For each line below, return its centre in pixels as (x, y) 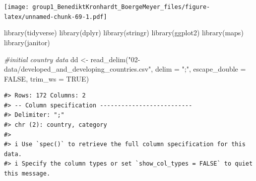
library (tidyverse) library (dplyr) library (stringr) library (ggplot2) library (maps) (124, 33)
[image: (17, 7)
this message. (27, 174)
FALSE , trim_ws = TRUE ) (47, 78)
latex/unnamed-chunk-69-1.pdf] (56, 17)
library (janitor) (27, 42)
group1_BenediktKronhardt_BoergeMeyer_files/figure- (121, 7)
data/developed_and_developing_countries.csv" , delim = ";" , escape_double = (125, 69)
